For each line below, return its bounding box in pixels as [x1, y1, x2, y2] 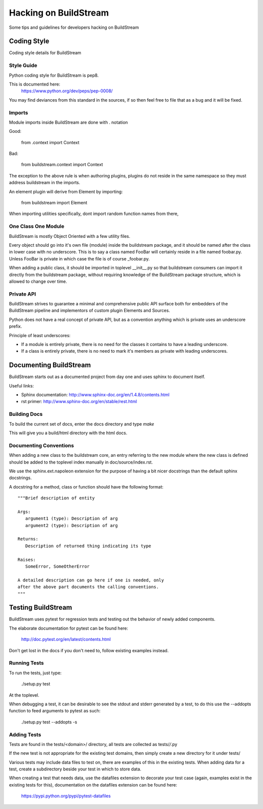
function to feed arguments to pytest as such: [9, 708, 101, 714]
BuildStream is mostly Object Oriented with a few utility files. [9, 233, 131, 239]
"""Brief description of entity [18, 495, 95, 501]
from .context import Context [21, 139, 80, 145]
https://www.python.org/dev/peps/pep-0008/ [21, 88, 113, 94]
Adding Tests [9, 731, 41, 738]
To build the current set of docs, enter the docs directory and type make [9, 421, 154, 427]
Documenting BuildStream [9, 361, 91, 369]
